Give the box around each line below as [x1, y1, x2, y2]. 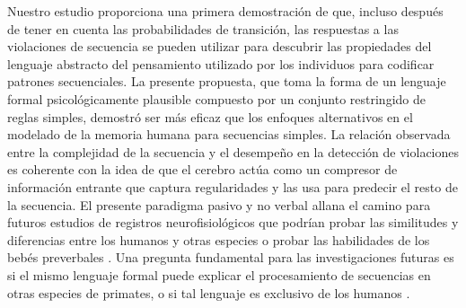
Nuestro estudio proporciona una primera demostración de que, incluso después [7, 2, 444, 20]
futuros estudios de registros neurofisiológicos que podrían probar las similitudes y [7, 213, 459, 232]
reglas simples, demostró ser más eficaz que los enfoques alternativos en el [7, 107, 413, 126]
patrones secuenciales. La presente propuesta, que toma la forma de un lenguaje [7, 72, 446, 91]
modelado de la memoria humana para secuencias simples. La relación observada [7, 125, 451, 144]
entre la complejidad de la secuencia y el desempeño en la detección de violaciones [7, 142, 460, 161]
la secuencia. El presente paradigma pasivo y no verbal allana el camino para [7, 195, 431, 214]
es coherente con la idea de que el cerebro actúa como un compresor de [7, 160, 398, 179]
